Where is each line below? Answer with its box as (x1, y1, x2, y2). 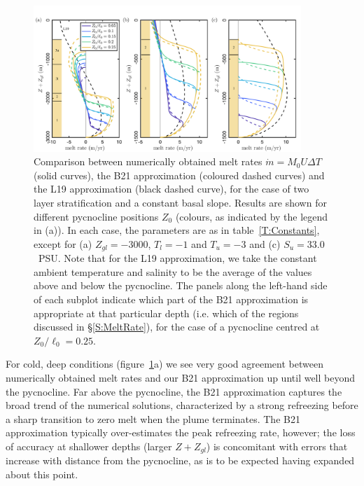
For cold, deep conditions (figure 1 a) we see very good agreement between (6, 356, 323, 371)
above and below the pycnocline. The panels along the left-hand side (34, 278, 328, 293)
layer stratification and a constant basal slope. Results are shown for (34, 195, 327, 210)
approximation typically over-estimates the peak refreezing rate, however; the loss (6, 425, 356, 440)
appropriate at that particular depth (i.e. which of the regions (34, 305, 299, 320)
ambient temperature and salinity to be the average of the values (34, 264, 312, 279)
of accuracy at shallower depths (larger (6, 439, 172, 453)
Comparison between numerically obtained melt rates (34, 154, 262, 169)
